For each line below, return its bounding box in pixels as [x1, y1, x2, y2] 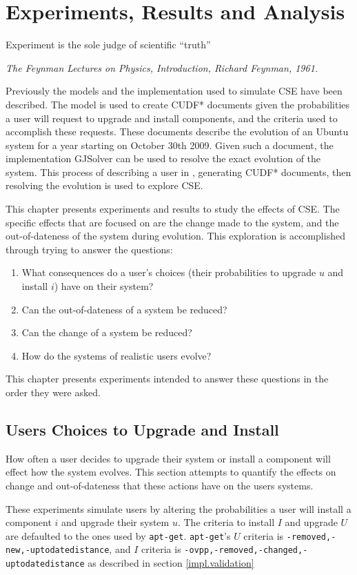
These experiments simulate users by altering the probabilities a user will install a [6, 501, 351, 516]
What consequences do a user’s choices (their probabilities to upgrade [21, 265, 316, 280]
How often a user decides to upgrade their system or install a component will [6, 451, 331, 465]
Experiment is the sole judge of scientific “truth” [6, 37, 211, 52]
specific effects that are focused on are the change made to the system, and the [6, 215, 339, 229]
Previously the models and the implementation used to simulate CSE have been [6, 84, 343, 98]
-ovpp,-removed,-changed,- [184, 545, 308, 556]
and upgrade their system [61, 515, 170, 529]
